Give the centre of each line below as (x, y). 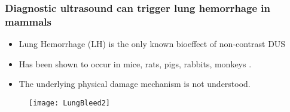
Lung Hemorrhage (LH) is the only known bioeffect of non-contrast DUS (152, 44)
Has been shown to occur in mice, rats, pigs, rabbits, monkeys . (135, 63)
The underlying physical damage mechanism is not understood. (135, 84)
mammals (28, 21)
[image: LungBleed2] (70, 103)
